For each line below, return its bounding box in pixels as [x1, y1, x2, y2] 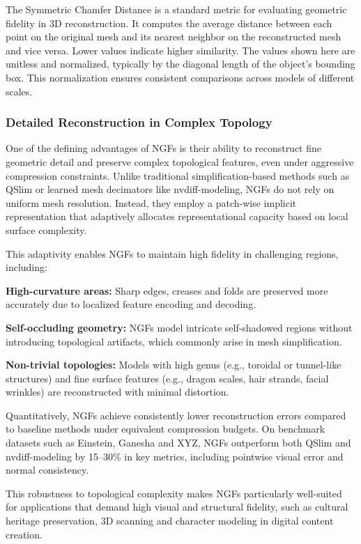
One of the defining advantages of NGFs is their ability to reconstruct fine [6, 141, 322, 155]
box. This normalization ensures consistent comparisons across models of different [6, 70, 355, 84]
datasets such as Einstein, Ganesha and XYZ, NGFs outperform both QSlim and [6, 435, 351, 450]
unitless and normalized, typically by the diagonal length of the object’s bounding [6, 56, 355, 71]
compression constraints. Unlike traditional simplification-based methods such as [6, 168, 350, 182]
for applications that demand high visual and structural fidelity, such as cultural [6, 499, 348, 514]
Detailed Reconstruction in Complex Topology [6, 114, 272, 131]
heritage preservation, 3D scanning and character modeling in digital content [6, 513, 334, 528]
